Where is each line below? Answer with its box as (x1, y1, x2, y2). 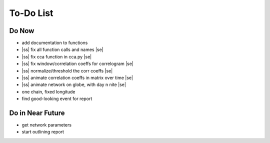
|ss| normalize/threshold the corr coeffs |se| (21, 67, 113, 73)
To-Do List (9, 7, 53, 18)
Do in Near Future (9, 109, 65, 117)
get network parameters (21, 122, 72, 128)
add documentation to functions (21, 40, 88, 46)
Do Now (9, 26, 34, 35)
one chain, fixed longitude (21, 88, 75, 94)
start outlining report (21, 129, 64, 135)
